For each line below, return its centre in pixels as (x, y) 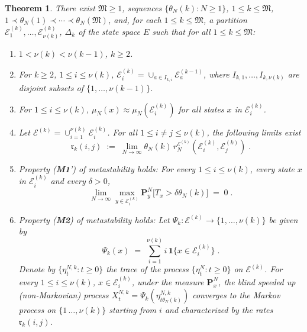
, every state (272, 168)
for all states (201, 109)
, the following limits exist (254, 132)
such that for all (181, 31)
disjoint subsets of (51, 87)
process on (37, 310)
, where (216, 74)
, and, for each (135, 19)
